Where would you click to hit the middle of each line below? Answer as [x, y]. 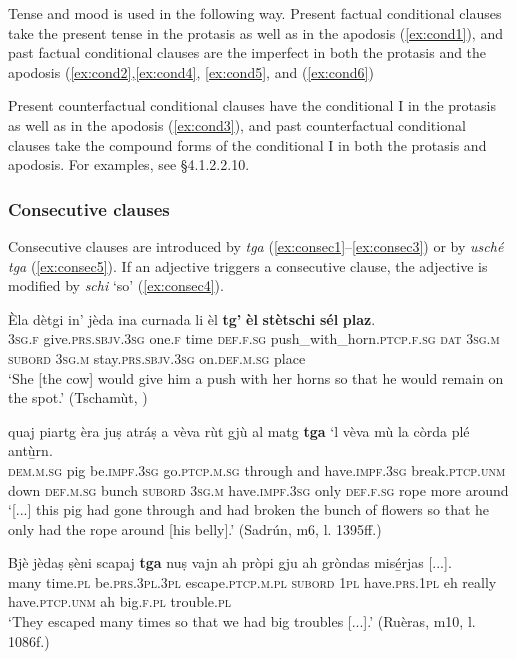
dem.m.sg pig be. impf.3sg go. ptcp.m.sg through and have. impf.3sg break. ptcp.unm [257, 469]
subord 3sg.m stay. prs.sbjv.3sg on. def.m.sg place [157, 357]
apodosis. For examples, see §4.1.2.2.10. [129, 164]
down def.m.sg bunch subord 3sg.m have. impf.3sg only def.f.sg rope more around [258, 489]
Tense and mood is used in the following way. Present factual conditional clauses [255, 13]
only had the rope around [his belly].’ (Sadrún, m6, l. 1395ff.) [195, 528]
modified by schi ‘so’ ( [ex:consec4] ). [116, 285]
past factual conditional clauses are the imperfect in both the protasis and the [247, 52]
